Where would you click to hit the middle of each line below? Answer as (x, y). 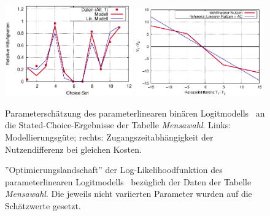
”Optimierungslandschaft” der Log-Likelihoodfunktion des (114, 170)
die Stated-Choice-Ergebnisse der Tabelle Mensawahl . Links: (118, 125)
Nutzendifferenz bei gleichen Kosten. (73, 149)
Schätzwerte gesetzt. (43, 205)
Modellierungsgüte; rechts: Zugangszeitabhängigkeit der (109, 137)
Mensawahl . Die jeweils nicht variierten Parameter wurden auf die (129, 194)
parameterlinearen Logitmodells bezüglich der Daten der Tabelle (128, 181)
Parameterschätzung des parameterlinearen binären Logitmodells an (135, 113)
